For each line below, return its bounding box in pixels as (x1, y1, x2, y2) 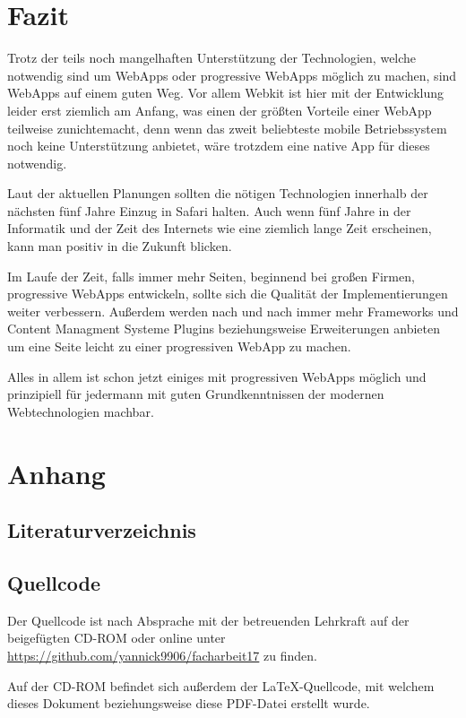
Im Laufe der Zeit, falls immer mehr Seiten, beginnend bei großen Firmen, (7, 266, 415, 285)
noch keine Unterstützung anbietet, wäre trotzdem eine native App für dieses (7, 136, 430, 155)
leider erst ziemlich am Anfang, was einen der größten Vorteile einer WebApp (7, 100, 432, 119)
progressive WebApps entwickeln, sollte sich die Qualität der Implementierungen (7, 284, 448, 303)
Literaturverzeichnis (7, 516, 196, 544)
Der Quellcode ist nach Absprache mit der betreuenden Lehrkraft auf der (7, 610, 410, 629)
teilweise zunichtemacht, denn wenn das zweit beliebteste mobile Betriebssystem (7, 118, 447, 137)
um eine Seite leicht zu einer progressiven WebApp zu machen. (7, 337, 351, 356)
